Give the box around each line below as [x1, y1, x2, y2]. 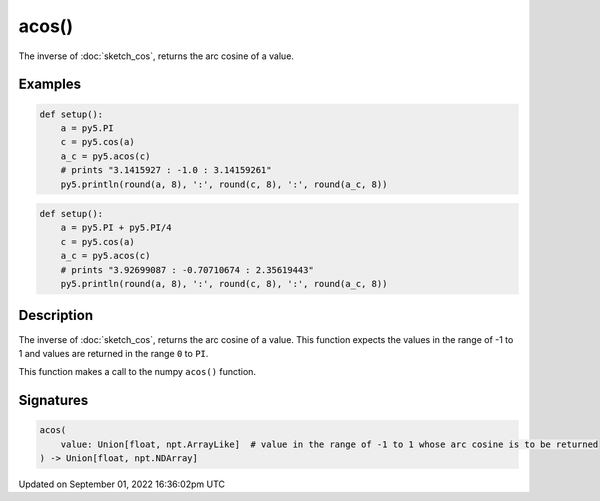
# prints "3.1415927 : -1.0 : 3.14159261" [60, 165, 272, 176]
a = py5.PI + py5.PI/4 [60, 222, 172, 234]
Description [18, 307, 94, 324]
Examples [18, 76, 82, 93]
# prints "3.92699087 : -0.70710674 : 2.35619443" [60, 264, 314, 275]
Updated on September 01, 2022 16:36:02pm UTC [18, 478, 225, 490]
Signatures [18, 392, 89, 409]
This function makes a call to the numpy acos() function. [18, 366, 257, 378]
